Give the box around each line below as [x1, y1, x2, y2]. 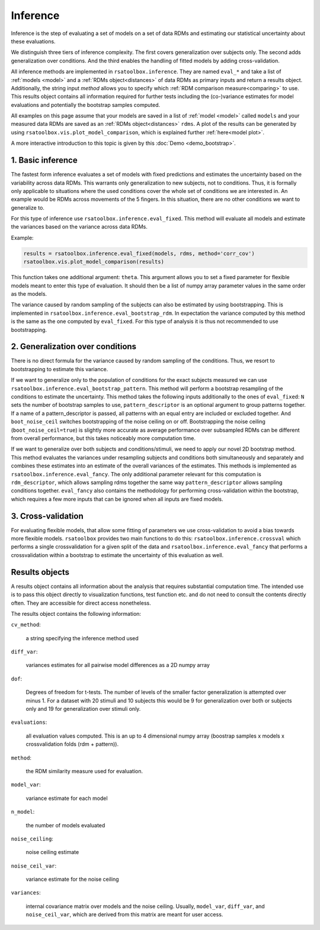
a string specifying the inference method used [25, 634, 139, 641]
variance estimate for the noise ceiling [25, 876, 119, 883]
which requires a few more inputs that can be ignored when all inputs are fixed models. [11, 495, 223, 502]
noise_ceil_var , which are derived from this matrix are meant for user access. [25, 911, 223, 918]
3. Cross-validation [11, 511, 84, 521]
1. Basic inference [11, 155, 78, 166]
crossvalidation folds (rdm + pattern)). [25, 741, 119, 748]
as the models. [11, 290, 47, 298]
